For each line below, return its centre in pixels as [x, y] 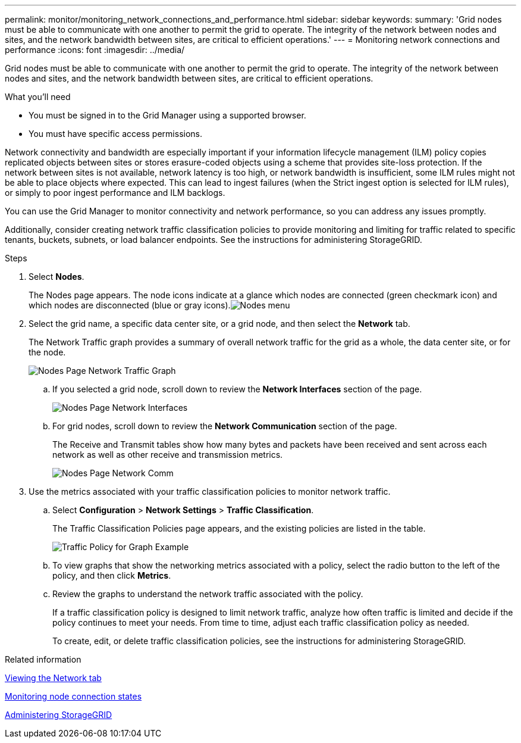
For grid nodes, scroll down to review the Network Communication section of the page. [225, 426]
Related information [43, 659]
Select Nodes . [57, 277]
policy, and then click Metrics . [112, 575]
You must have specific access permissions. [116, 134]
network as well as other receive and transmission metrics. [168, 455]
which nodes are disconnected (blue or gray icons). [130, 305]
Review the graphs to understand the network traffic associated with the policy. [208, 594]
